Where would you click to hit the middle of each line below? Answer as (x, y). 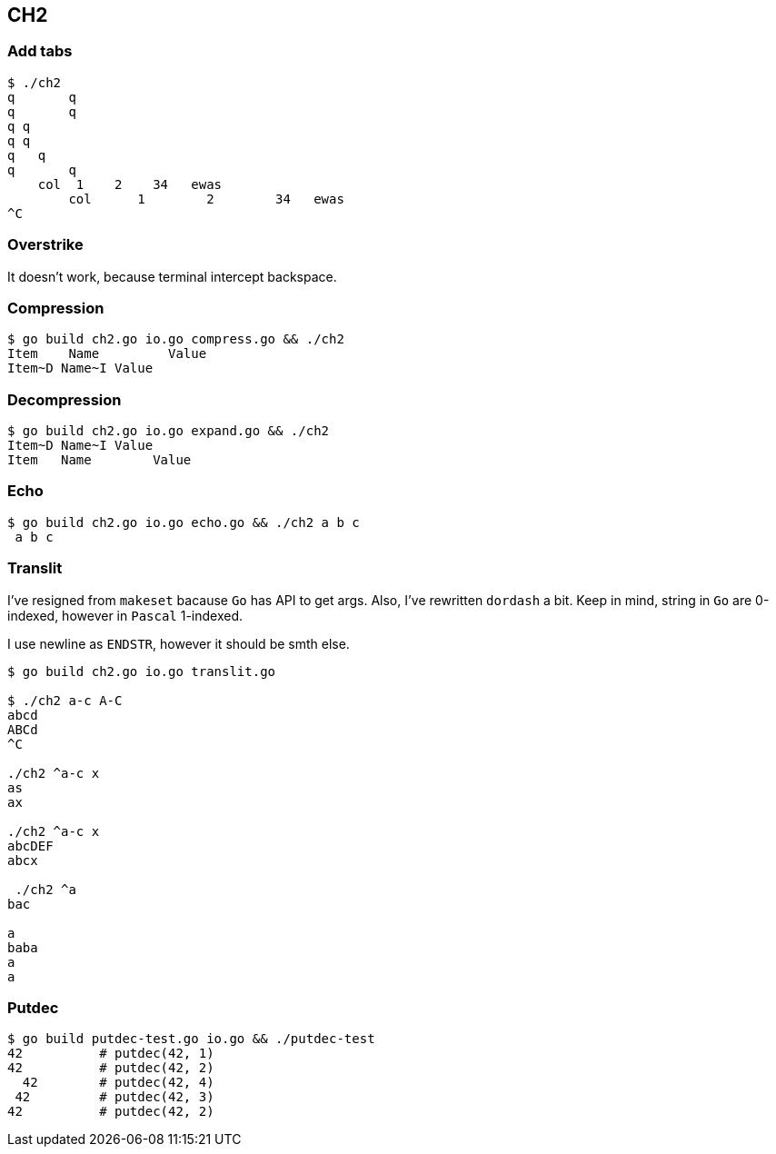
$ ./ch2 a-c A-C (65, 700)
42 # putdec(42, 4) (118, 1083)
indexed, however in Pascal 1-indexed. (125, 615)
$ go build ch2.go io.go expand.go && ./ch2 (169, 431)
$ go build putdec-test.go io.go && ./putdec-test (191, 1039)
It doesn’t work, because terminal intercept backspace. (172, 276)
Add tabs (40, 51)
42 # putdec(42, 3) (114, 1097)
